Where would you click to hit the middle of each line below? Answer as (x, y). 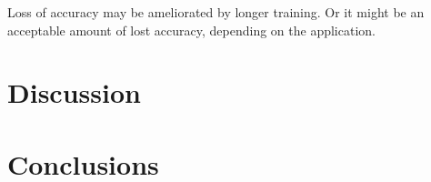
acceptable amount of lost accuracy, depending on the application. (191, 30)
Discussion (74, 92)
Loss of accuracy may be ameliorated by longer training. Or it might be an (216, 12)
